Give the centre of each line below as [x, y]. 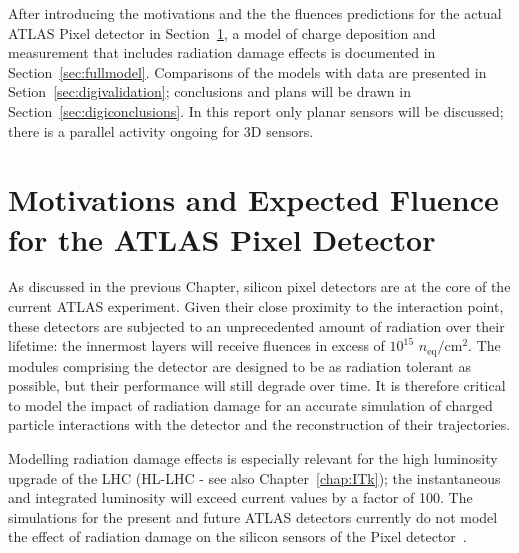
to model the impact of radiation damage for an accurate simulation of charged [250, 404]
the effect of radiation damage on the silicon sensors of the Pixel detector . [237, 536]
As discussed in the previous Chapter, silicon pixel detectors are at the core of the [259, 286]
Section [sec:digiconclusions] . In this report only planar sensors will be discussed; [256, 110]
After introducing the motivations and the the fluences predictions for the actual [255, 13]
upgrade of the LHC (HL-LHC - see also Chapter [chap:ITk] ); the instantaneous [254, 477]
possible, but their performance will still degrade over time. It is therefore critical [257, 385]
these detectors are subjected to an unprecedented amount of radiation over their [256, 325]
